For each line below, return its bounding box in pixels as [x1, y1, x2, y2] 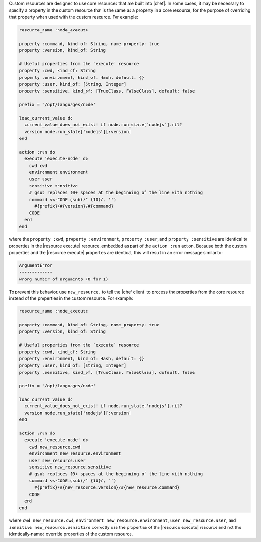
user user [29, 176, 53, 182]
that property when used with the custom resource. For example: [9, 14, 139, 20]
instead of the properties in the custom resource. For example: [9, 295, 134, 301]
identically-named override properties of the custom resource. [9, 531, 133, 537]
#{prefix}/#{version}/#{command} [34, 203, 114, 209]
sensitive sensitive [29, 183, 78, 188]
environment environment [29, 170, 88, 175]
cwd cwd [29, 163, 48, 168]
